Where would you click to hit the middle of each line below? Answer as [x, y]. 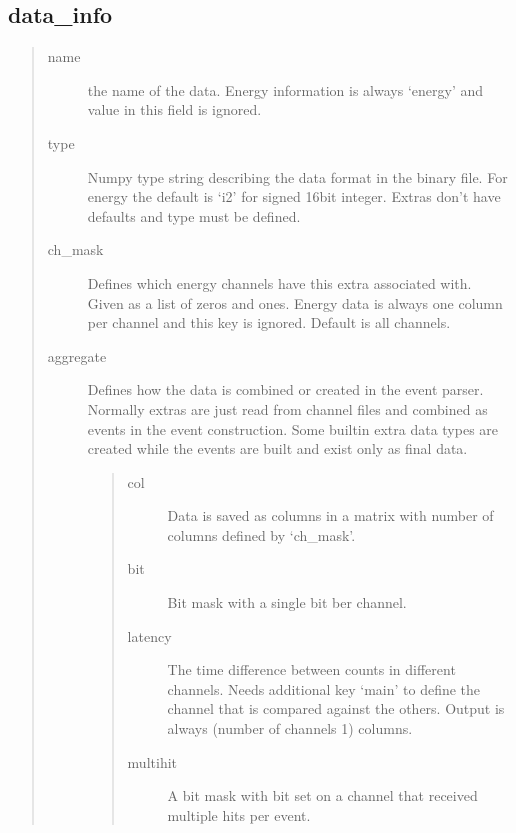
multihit [152, 761]
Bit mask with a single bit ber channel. [287, 602]
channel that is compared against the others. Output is [336, 708]
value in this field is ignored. [174, 109]
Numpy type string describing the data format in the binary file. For [297, 176]
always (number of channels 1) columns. [290, 728]
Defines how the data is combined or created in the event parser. [285, 389]
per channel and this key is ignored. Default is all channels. [269, 322]
